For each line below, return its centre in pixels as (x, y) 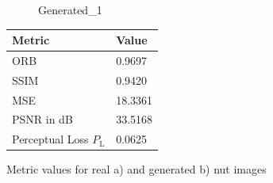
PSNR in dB (42, 119)
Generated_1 (70, 10)
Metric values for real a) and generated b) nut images (136, 169)
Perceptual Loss (50, 139)
